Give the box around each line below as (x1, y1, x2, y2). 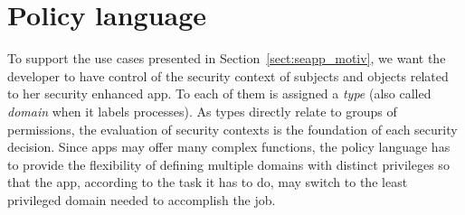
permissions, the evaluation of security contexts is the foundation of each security (7, 119, 458, 138)
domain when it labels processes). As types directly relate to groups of (7, 101, 397, 120)
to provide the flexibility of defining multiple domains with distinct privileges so (7, 154, 450, 173)
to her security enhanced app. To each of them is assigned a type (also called (7, 84, 432, 103)
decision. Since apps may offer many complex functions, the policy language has (7, 137, 451, 156)
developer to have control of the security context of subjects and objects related (7, 66, 449, 85)
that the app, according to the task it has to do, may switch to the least (7, 173, 408, 192)
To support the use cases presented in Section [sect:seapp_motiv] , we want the (7, 49, 446, 68)
